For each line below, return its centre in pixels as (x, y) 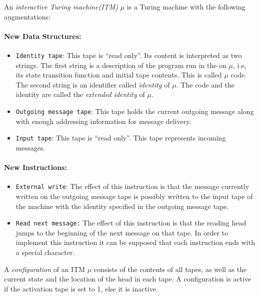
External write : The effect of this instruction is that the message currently (132, 186)
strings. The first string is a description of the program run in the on (121, 65)
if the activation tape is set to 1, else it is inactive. (81, 288)
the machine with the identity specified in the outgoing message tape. (122, 206)
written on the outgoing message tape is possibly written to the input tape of (134, 196)
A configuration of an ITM (45, 269)
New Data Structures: (43, 36)
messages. (30, 147)
